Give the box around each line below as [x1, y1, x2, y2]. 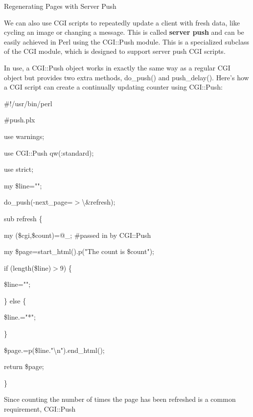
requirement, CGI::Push [4, 404, 76, 414]
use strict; [4, 164, 34, 174]
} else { [4, 295, 26, 305]
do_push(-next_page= [4, 197, 73, 207]
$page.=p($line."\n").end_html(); [4, 345, 105, 355]
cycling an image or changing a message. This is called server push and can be [4, 27, 244, 37]
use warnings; [4, 131, 45, 141]
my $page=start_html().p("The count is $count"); [4, 246, 155, 256]
